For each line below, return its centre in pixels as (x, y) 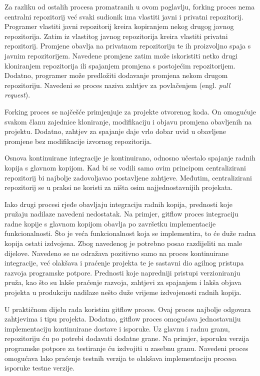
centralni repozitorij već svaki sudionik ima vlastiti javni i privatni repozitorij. (124, 16)
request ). (17, 95)
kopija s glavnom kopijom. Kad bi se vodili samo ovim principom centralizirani (125, 167)
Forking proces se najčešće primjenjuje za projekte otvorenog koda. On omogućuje (130, 111)
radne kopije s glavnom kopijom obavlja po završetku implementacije (110, 223)
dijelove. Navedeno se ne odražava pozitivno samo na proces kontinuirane (117, 253)
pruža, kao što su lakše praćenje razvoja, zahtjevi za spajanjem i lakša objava (123, 282)
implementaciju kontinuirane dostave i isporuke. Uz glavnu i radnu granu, (117, 328)
